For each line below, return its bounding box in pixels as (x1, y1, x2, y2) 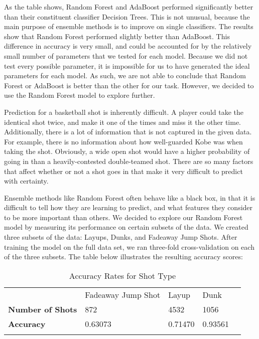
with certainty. (4, 176, 49, 186)
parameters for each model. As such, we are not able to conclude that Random (4, 70, 246, 81)
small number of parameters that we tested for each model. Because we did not (4, 50, 248, 61)
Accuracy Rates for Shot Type (69, 269, 176, 281)
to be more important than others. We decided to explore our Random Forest (4, 212, 243, 222)
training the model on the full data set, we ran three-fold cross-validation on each (4, 241, 254, 252)
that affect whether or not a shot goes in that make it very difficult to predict (4, 165, 243, 176)
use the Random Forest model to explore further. (4, 90, 155, 100)
